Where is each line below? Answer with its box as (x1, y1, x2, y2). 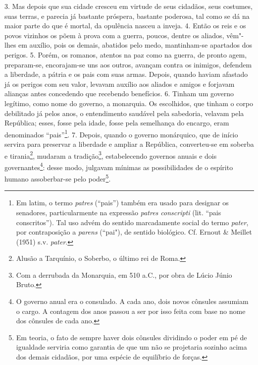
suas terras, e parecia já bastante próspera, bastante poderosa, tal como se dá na (4, 10, 250, 21)
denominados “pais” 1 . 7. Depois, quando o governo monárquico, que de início (4, 127, 238, 139)
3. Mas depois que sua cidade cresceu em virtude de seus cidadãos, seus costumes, (4, 1, 253, 11)
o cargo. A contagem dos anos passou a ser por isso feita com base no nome (16, 305, 246, 316)
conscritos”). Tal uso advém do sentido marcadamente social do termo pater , (16, 217, 249, 227)
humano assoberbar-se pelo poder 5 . (4, 172, 111, 183)
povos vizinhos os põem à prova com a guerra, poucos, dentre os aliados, (4, 30, 224, 40)
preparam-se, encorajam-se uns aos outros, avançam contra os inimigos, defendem (4, 59, 252, 69)
